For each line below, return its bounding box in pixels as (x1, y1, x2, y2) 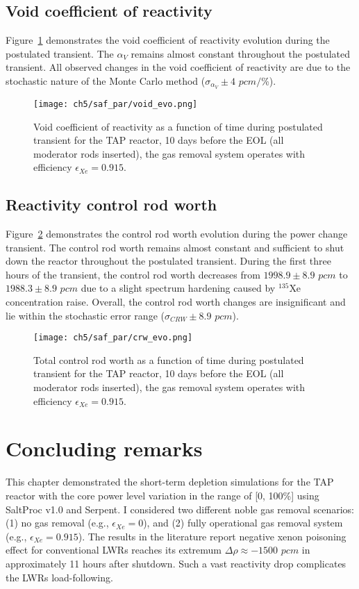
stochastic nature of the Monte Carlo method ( (6, 73, 206, 88)
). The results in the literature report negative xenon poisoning (78, 529, 347, 543)
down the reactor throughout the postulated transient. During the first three (6, 254, 331, 268)
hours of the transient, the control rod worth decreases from (6, 267, 260, 281)
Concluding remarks (6, 434, 203, 463)
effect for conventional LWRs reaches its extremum (6, 542, 222, 557)
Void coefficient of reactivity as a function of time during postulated (33, 119, 323, 133)
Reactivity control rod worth (6, 194, 217, 215)
